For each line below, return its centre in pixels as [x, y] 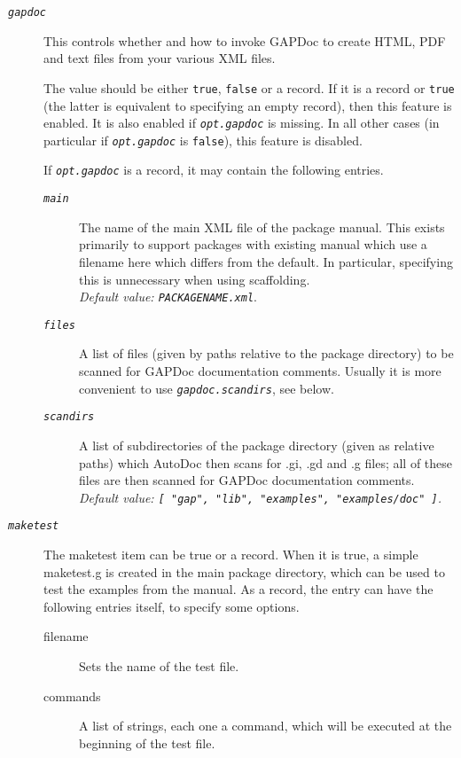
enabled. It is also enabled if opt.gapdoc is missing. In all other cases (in [242, 123]
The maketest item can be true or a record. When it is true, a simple [231, 554]
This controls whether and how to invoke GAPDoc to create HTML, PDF [245, 40]
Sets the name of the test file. [159, 665]
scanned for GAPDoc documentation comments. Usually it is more [260, 371]
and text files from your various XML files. [160, 58]
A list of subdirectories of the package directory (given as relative [257, 445]
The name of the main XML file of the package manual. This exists [262, 227]
